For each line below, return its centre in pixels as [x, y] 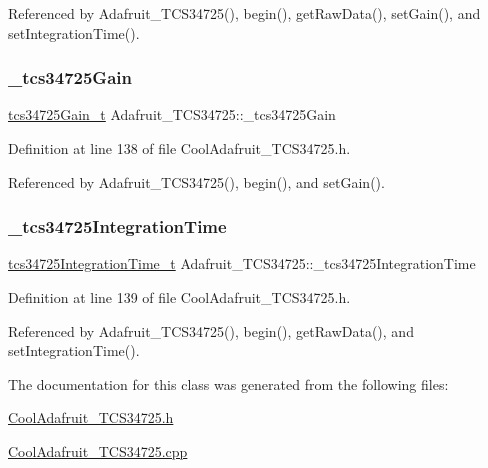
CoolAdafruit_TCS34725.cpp [98, 450]
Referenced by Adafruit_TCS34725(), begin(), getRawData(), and [211, 330]
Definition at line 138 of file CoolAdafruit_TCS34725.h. [179, 148]
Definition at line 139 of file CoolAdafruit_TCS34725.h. [179, 297]
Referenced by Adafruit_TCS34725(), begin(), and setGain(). [196, 181]
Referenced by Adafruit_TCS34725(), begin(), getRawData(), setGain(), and [244, 13]
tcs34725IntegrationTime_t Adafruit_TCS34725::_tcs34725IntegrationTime [242, 263]
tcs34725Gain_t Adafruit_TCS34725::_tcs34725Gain [172, 114]
